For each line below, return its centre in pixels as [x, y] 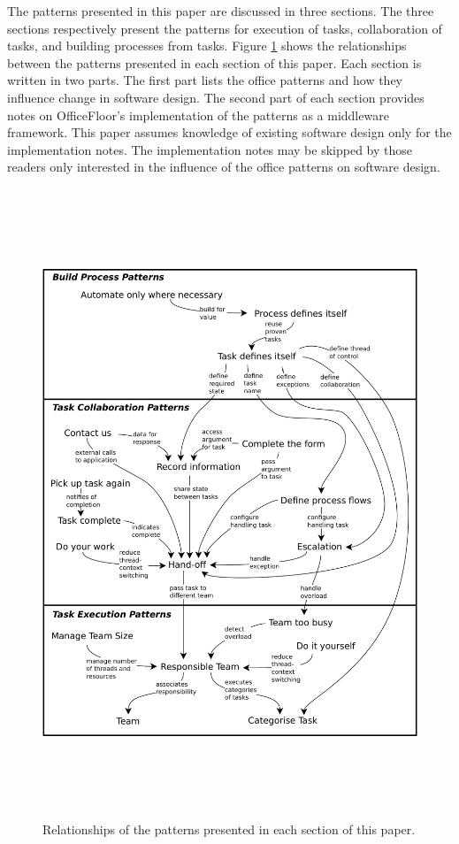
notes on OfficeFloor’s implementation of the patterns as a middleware [198, 115]
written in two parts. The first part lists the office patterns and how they [205, 80]
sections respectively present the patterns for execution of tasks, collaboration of [225, 28]
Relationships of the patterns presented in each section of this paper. [229, 829]
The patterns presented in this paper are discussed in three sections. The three [221, 11]
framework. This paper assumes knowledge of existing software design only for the [229, 132]
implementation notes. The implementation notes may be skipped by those [210, 149]
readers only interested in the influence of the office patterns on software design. [224, 167]
